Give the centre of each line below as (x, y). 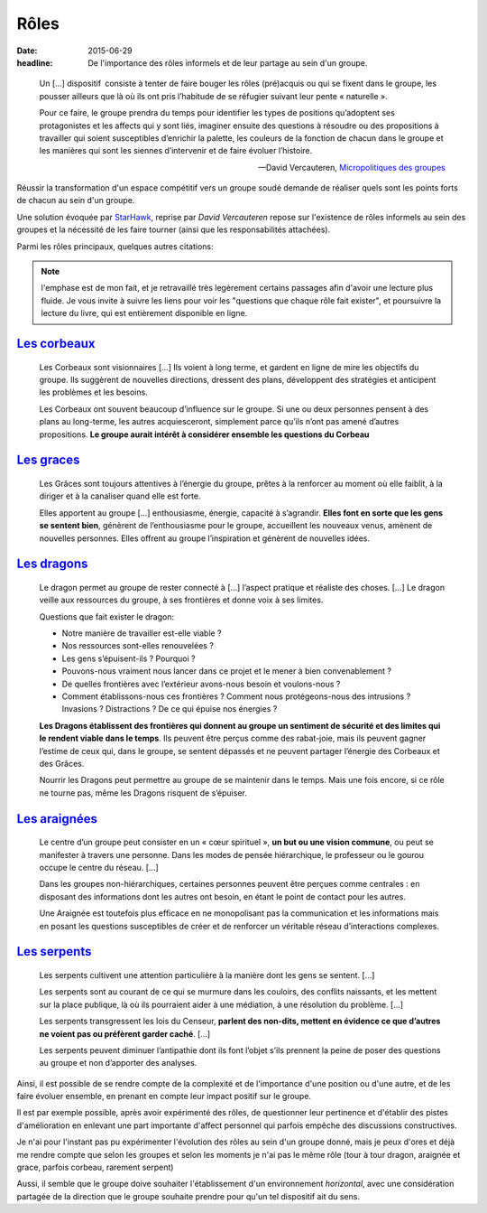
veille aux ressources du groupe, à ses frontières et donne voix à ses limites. (181, 600)
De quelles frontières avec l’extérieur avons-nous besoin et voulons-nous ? (201, 684)
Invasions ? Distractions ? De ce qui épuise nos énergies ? (170, 709)
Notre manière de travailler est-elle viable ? (142, 633)
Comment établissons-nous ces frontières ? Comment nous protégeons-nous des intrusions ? (236, 696)
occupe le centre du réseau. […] (99, 867)
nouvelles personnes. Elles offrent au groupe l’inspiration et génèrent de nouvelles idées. (204, 538)
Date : (27, 51)
